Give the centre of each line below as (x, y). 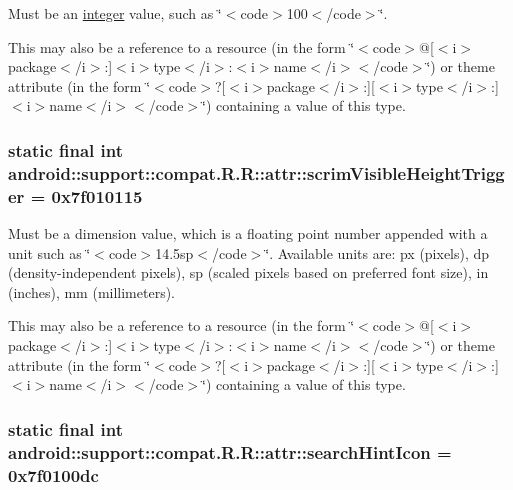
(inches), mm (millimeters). (92, 291)
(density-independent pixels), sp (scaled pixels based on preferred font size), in (248, 272)
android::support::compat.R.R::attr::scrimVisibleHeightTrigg (256, 172)
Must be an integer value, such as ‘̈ (115, 13)
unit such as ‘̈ (49, 252)
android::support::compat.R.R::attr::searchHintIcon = (230, 451)
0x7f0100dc (53, 474)
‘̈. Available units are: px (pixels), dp (377, 252)
